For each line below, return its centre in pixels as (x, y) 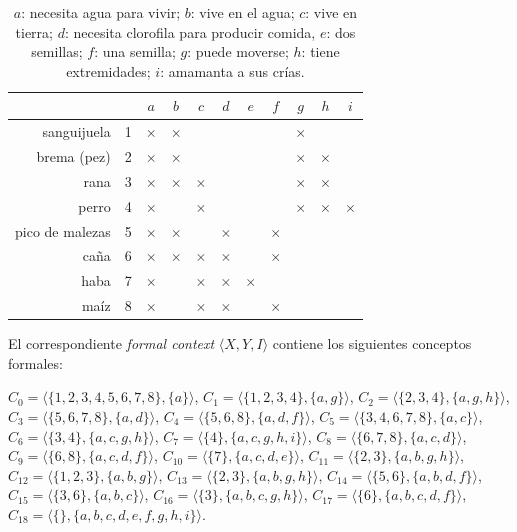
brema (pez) (73, 156)
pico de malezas (63, 230)
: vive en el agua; (242, 12)
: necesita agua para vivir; (101, 12)
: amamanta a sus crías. (232, 70)
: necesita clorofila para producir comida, (190, 31)
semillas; (57, 51)
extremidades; (108, 70)
